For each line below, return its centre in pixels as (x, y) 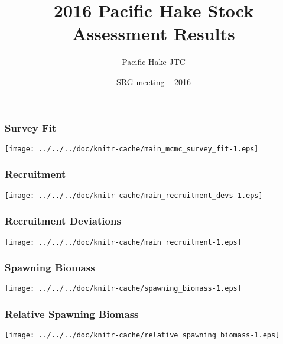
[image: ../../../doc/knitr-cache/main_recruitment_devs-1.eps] (134, 195)
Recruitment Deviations (63, 221)
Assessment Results (154, 33)
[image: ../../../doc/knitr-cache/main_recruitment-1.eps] (123, 242)
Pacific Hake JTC (154, 62)
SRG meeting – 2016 (154, 81)
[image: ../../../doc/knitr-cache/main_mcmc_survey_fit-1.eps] (132, 149)
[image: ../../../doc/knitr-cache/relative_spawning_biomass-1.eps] (142, 335)
